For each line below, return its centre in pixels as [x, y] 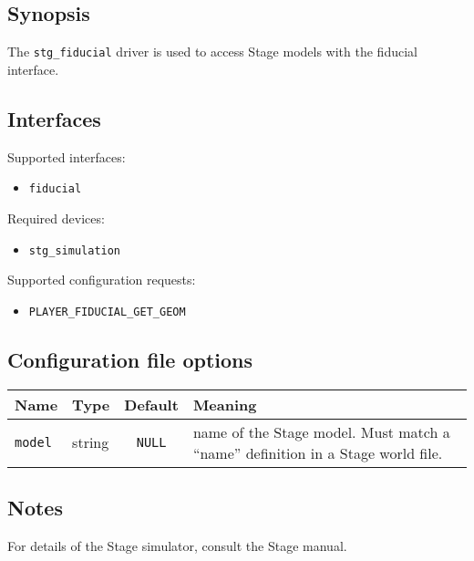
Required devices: [56, 218]
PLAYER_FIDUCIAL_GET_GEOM [107, 312]
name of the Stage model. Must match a [321, 431]
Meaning [225, 404]
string [91, 442]
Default [151, 404]
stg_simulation [75, 250]
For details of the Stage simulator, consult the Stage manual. [177, 545]
